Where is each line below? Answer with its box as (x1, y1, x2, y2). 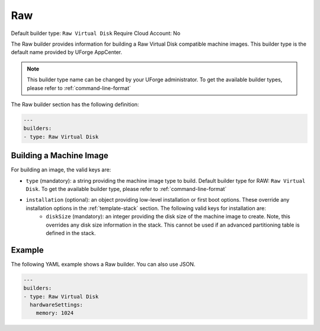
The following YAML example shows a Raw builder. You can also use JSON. (11, 260, 196, 268)
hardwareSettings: (30, 301, 83, 308)
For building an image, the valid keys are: (11, 166, 111, 173)
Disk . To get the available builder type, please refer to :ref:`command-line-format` (25, 185, 227, 192)
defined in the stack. (46, 229, 96, 237)
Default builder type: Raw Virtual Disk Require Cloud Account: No (11, 30, 181, 37)
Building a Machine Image (11, 151, 109, 161)
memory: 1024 (36, 310, 74, 317)
